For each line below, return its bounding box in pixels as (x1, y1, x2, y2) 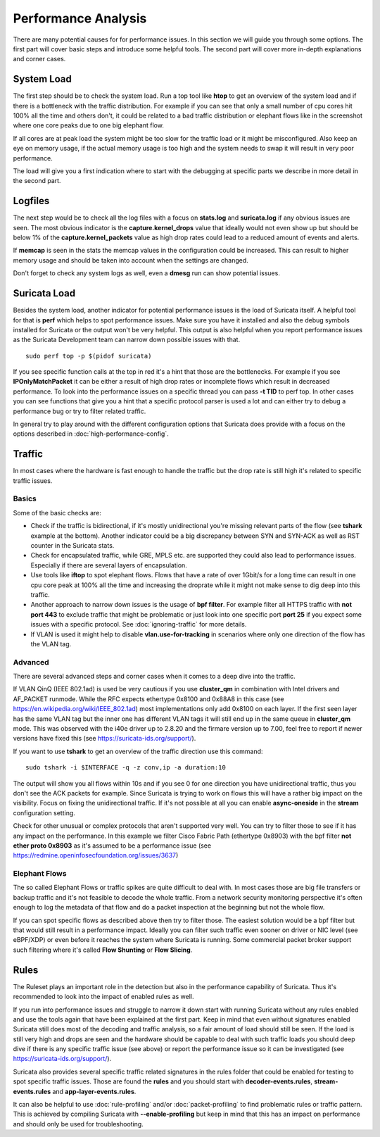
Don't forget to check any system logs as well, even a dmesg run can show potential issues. (13, 269, 281, 277)
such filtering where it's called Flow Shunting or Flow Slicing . (13, 946, 193, 954)
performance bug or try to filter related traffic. (13, 407, 146, 415)
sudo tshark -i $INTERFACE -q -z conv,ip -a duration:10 (25, 764, 227, 772)
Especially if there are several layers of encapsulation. (30, 560, 188, 570)
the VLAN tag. (30, 639, 72, 648)
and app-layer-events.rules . (52, 1087, 137, 1095)
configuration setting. (13, 808, 75, 817)
